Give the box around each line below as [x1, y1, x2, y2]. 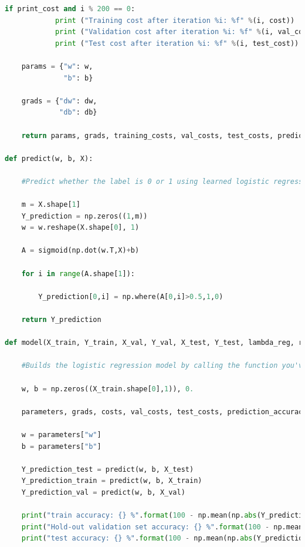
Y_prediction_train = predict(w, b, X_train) [21, 476, 202, 485]
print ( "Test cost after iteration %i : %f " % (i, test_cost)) [55, 39, 299, 48]
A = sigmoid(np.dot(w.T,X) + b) [21, 246, 140, 255]
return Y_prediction [21, 316, 101, 324]
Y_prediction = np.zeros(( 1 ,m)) [21, 212, 148, 220]
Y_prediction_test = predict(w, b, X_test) [21, 465, 194, 474]
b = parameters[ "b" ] [21, 442, 101, 451]
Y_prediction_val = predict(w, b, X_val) [21, 488, 185, 496]
